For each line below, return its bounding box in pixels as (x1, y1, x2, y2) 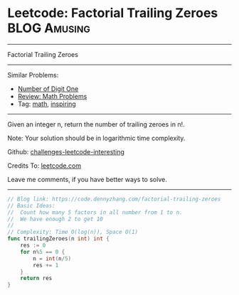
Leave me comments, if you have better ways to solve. (7, 175, 167, 183)
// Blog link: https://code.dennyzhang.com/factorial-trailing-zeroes (7, 195, 221, 203)
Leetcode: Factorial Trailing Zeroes (7, 5, 218, 21)
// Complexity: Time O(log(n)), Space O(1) (7, 229, 139, 236)
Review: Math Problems (17, 92, 87, 100)
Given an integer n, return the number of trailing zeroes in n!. (7, 119, 185, 129)
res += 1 (33, 262, 59, 269)
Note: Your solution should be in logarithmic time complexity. (7, 134, 186, 142)
